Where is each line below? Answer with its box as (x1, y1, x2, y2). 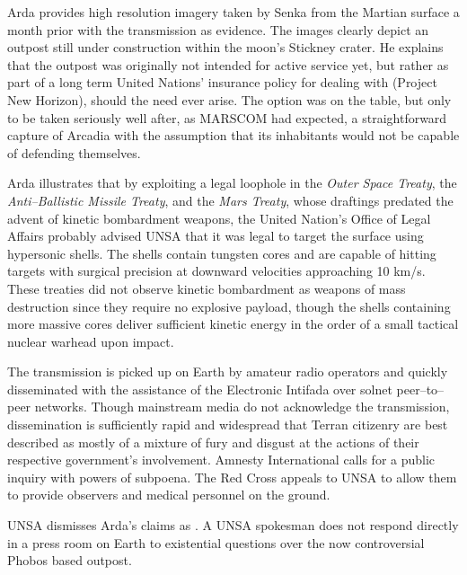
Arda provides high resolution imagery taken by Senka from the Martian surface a (7, 3, 460, 21)
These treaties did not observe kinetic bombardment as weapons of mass (7, 279, 406, 297)
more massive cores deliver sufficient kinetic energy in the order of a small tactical (7, 314, 459, 333)
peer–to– (396, 379, 445, 398)
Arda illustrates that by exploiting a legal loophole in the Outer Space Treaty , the (7, 173, 457, 192)
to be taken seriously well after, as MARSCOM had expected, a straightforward (7, 108, 447, 127)
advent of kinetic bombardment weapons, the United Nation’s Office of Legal (7, 208, 431, 227)
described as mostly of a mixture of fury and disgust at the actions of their (7, 432, 419, 451)
